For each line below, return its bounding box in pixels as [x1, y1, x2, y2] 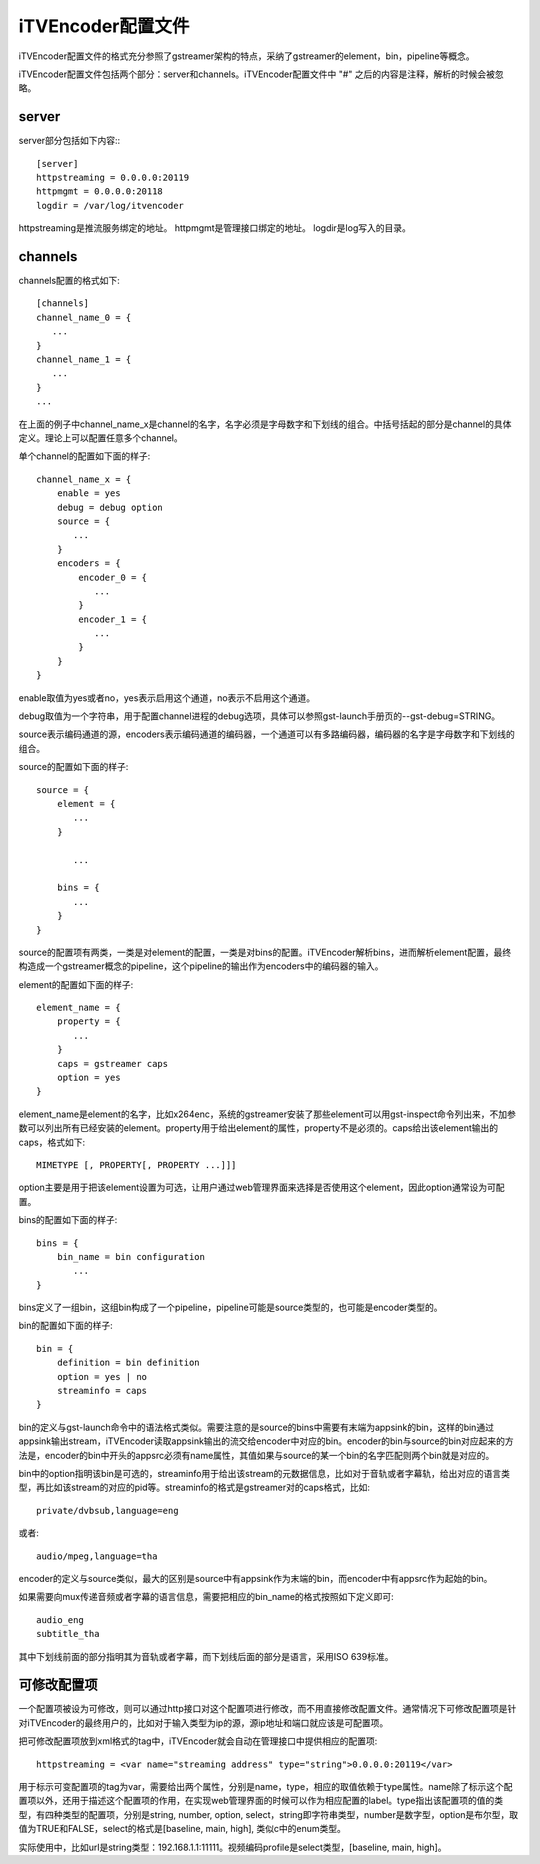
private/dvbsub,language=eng [36, 1505, 179, 1516]
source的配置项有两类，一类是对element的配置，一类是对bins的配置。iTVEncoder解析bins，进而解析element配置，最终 [18, 946, 512, 958]
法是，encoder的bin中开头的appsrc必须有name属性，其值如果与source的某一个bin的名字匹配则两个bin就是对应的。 [18, 1449, 495, 1461]
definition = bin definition [56, 1357, 200, 1369]
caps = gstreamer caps [56, 1058, 169, 1069]
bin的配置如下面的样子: [18, 1320, 114, 1332]
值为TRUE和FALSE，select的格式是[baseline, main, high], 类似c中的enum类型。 [18, 1823, 347, 1835]
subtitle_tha [36, 1628, 100, 1640]
